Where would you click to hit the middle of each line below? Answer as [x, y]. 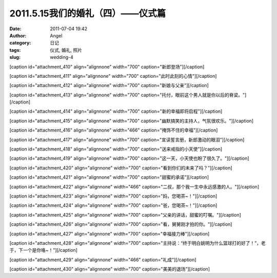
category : [20, 43]
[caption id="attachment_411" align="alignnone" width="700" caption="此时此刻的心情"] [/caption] [113, 76]
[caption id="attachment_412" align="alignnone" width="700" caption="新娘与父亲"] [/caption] [109, 85]
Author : [18, 35]
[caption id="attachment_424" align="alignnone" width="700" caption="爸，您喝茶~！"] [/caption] [113, 205]
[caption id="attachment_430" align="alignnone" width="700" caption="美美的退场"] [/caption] [110, 269]
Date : [15, 29]
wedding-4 [62, 57]
